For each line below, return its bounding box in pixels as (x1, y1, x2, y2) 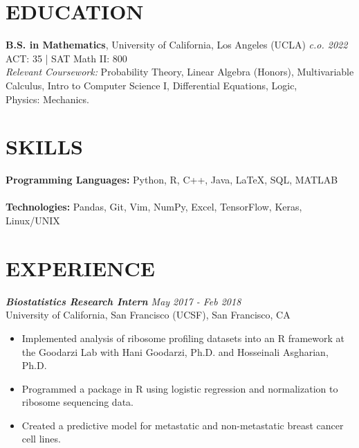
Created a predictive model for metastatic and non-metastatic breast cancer (21, 418, 344, 432)
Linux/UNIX (6, 213, 60, 227)
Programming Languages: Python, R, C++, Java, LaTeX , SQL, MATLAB (6, 172, 338, 187)
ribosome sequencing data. (21, 395, 134, 409)
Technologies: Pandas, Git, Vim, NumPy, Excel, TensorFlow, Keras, (6, 199, 302, 214)
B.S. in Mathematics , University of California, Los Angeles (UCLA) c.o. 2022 (6, 37, 348, 52)
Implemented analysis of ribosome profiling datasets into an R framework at (21, 330, 345, 345)
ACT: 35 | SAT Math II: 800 (6, 51, 127, 65)
